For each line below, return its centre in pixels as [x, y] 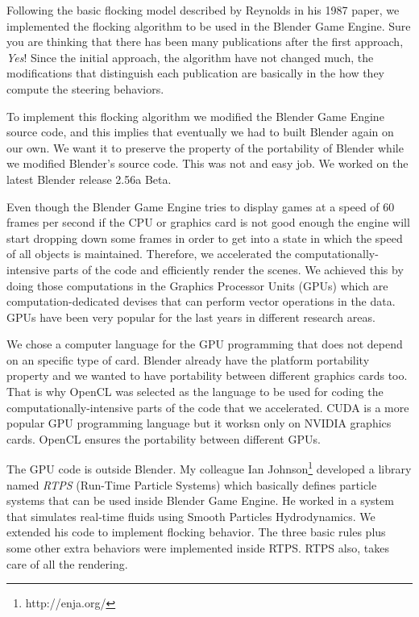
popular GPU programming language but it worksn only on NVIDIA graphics [199, 423]
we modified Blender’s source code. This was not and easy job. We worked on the [207, 163]
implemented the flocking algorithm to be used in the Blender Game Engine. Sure [209, 25]
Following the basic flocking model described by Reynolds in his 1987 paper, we [203, 10]
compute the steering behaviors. [85, 88]
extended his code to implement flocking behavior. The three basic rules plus [196, 532]
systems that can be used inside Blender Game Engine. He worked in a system [200, 500]
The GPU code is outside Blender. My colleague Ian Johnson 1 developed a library [209, 468]
